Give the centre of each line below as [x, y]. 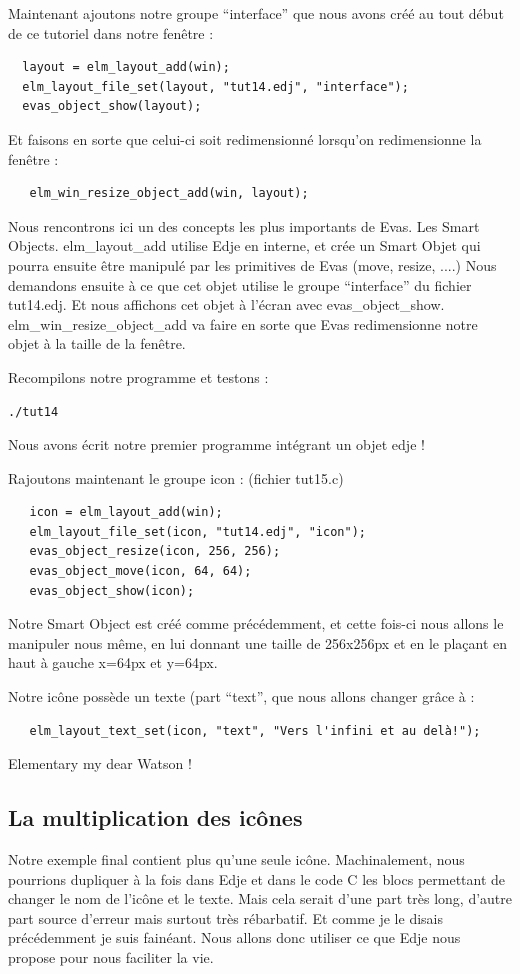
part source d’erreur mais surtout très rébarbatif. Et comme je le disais [225, 917]
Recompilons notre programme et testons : [138, 376]
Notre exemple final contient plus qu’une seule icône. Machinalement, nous [236, 859]
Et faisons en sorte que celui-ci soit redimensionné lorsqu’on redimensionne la [245, 138]
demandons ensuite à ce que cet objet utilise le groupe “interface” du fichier [240, 284]
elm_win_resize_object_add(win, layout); [169, 193]
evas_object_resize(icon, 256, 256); [155, 551]
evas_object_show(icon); [112, 590]
